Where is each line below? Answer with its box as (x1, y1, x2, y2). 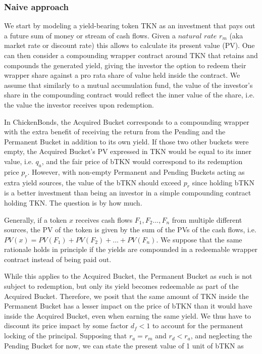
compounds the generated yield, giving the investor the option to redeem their (4, 60, 246, 70)
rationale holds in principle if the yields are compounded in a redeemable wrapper (4, 244, 258, 255)
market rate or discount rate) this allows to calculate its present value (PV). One (4, 40, 255, 50)
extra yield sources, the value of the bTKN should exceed (4, 177, 182, 187)
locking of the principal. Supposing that (4, 330, 127, 341)
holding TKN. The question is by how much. (4, 197, 142, 208)
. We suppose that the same (156, 234, 242, 244)
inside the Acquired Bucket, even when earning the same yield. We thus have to (4, 310, 251, 321)
